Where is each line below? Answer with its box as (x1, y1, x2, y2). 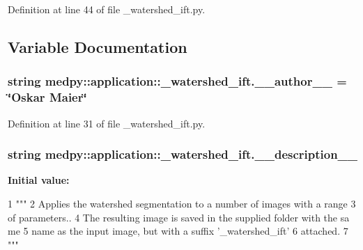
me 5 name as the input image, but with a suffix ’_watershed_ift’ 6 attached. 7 (8, 224, 348, 238)
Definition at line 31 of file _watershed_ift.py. (8, 116, 206, 130)
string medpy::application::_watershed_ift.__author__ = (8, 72, 347, 90)
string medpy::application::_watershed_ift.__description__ (8, 146, 358, 163)
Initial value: (8, 173, 70, 187)
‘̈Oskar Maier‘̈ (8, 88, 87, 106)
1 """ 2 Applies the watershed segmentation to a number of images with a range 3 (8, 196, 356, 210)
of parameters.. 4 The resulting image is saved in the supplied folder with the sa (8, 210, 350, 224)
